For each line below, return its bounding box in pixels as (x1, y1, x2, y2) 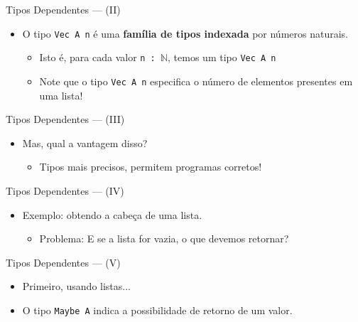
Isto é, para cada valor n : (39, 50, 156, 65)
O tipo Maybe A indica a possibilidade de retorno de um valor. (22, 302, 293, 317)
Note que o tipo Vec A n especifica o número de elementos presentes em (39, 73, 353, 88)
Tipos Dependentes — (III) (6, 112, 125, 127)
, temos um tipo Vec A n (168, 50, 276, 65)
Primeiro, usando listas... (22, 279, 131, 294)
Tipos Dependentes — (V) (6, 254, 121, 269)
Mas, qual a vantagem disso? (22, 135, 148, 150)
